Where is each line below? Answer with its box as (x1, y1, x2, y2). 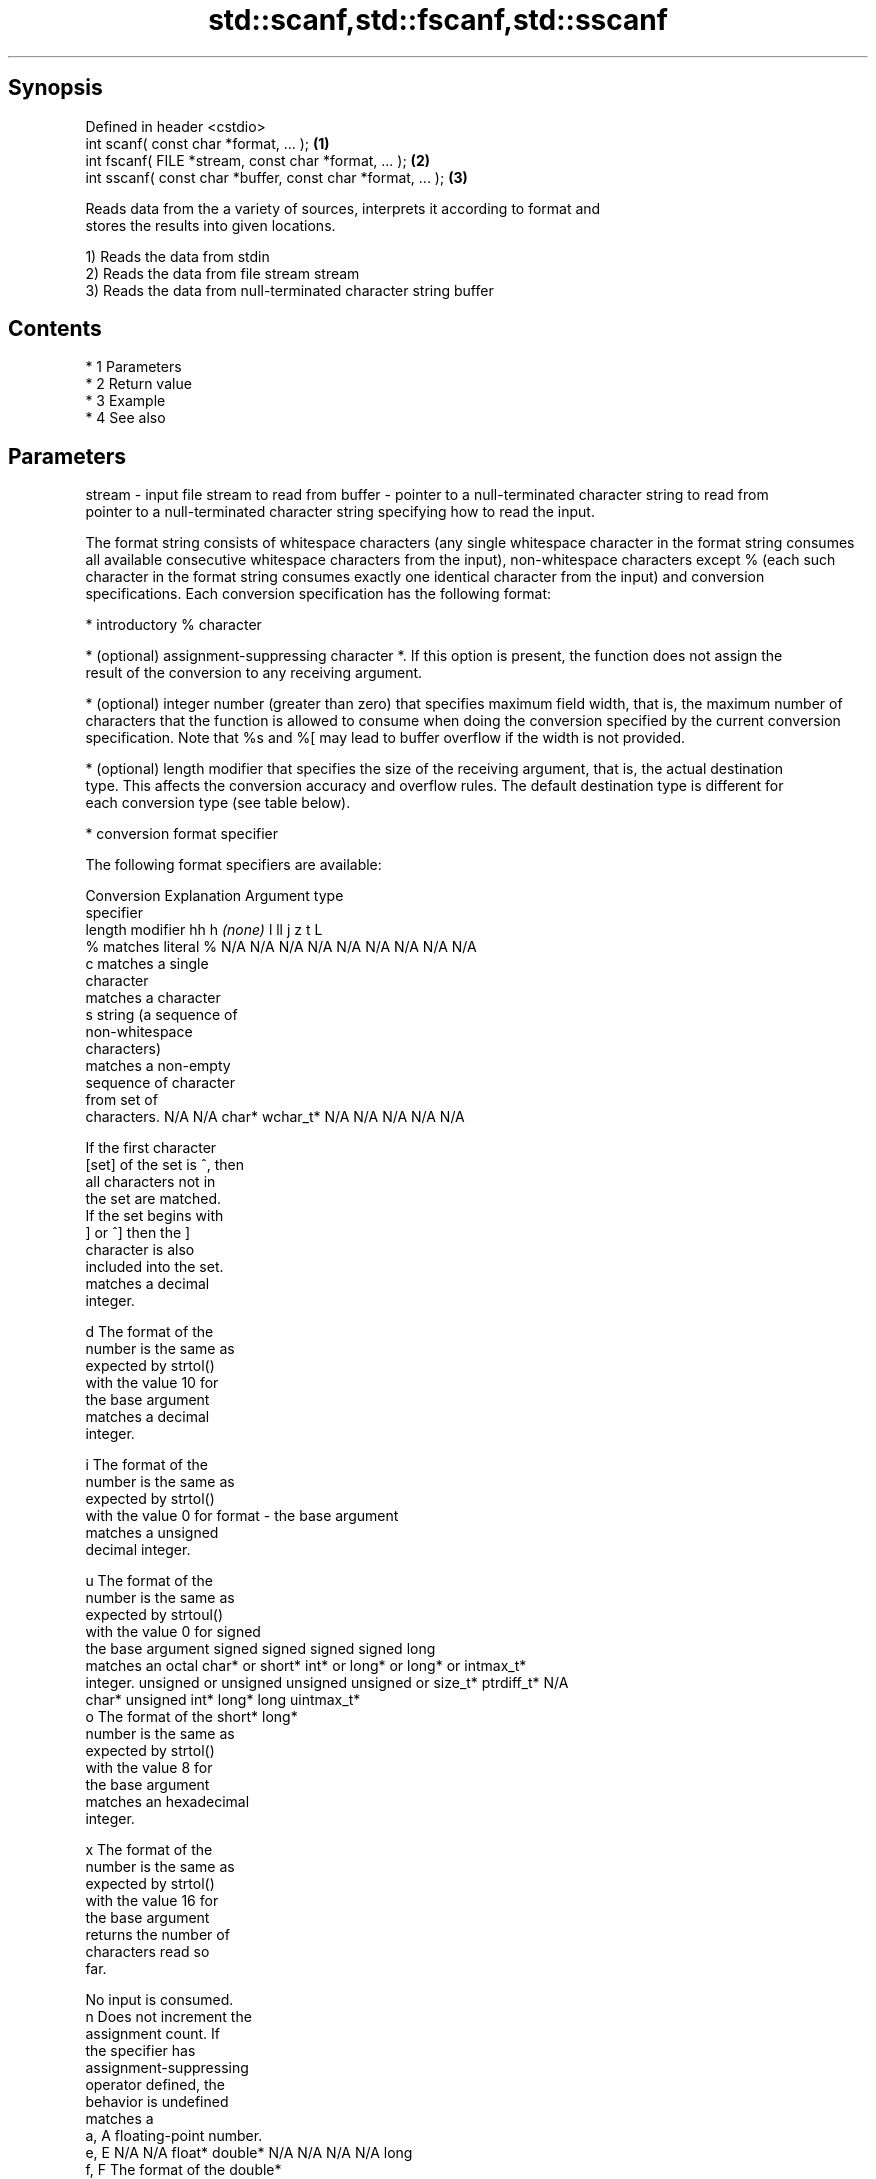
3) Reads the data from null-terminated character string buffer (85, 281, 494, 299)
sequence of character (85, 1074, 235, 1092)
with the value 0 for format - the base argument (85, 1507, 399, 1525)
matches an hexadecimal (85, 1793, 250, 1811)
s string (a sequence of (85, 1006, 238, 1024)
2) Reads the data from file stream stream (85, 264, 360, 282)
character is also (85, 1241, 195, 1259)
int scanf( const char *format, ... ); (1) (85, 134, 330, 152)
